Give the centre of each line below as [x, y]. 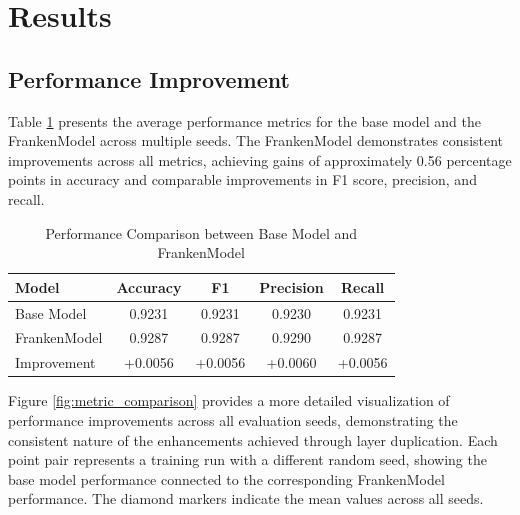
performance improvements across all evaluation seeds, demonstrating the [233, 419]
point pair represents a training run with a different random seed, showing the [247, 459]
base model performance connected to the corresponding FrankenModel [226, 478]
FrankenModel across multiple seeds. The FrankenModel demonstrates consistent [256, 140]
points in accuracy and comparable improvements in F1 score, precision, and [242, 179]
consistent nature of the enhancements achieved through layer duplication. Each [253, 439]
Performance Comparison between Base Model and [201, 232]
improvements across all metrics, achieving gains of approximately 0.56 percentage [260, 159]
